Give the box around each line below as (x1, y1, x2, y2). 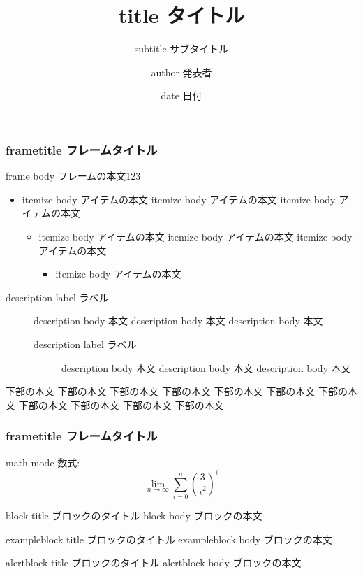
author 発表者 (151, 64, 212, 79)
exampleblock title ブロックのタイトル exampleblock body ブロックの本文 (6, 531, 332, 546)
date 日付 (161, 88, 202, 103)
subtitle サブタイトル (134, 41, 229, 56)
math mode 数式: (6, 454, 80, 469)
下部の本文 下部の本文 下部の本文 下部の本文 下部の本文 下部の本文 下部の (6, 384, 348, 399)
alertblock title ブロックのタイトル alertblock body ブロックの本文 (6, 555, 302, 570)
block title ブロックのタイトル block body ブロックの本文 (6, 508, 262, 522)
